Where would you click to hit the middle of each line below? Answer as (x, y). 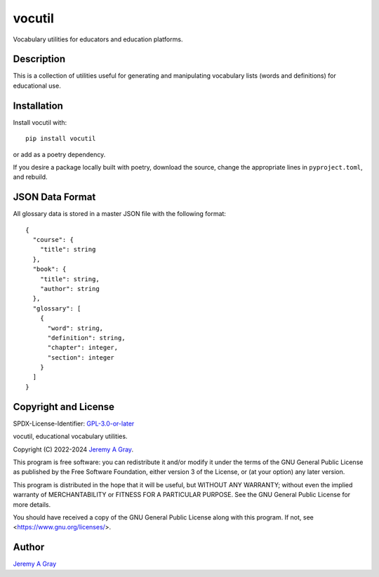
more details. (32, 504)
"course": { (53, 239)
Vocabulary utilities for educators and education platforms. (98, 39)
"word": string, (75, 328)
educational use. (37, 86)
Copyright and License (64, 407)
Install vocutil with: (40, 122)
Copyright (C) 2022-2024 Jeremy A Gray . (73, 449)
